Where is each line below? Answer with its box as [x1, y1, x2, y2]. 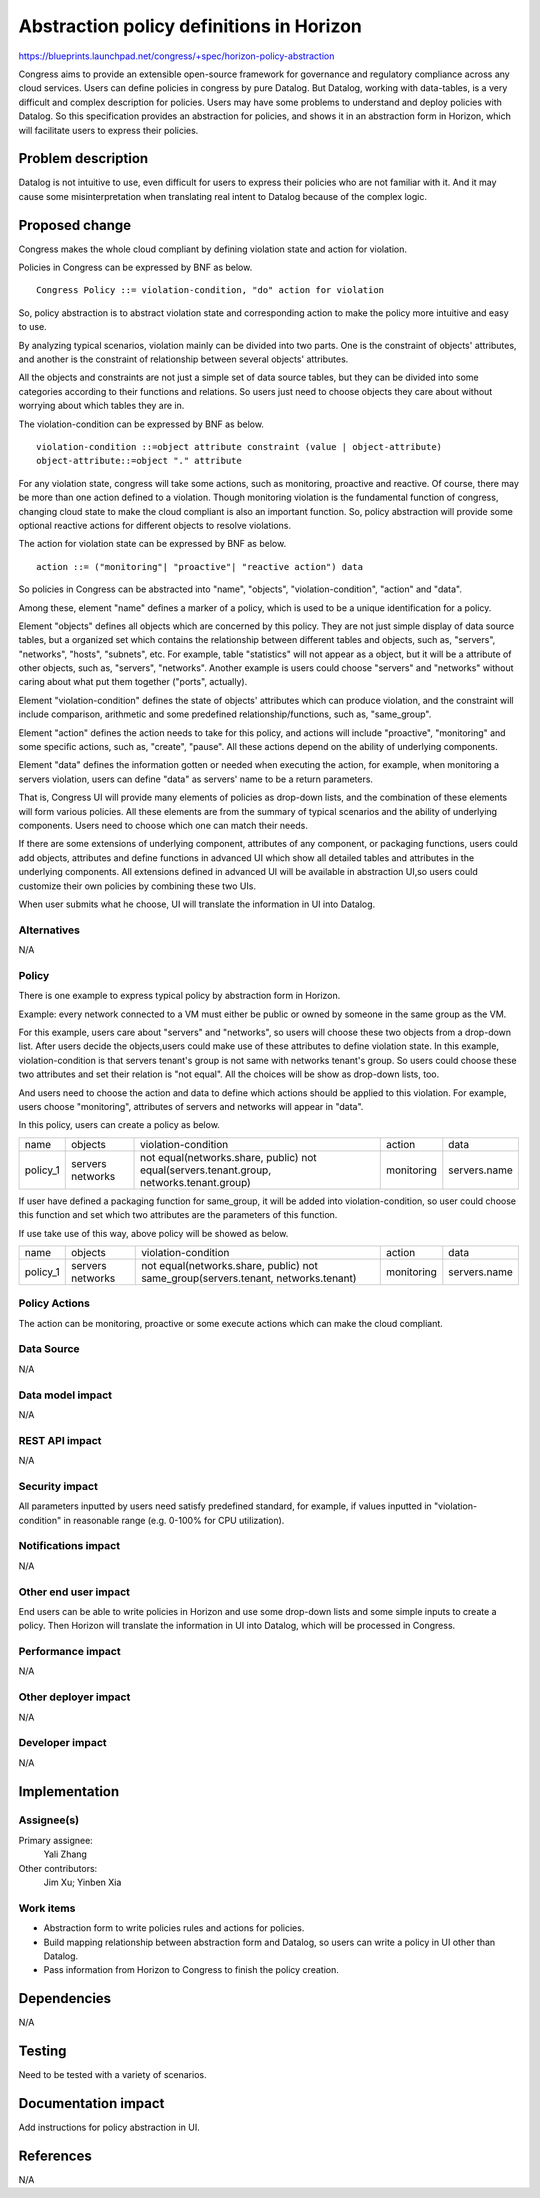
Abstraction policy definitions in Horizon [18, 15, 362, 37]
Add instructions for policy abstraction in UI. [18, 2121, 200, 2134]
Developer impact [18, 1736, 107, 1750]
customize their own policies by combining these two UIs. [18, 880, 257, 892]
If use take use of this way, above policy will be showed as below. [18, 1227, 289, 1239]
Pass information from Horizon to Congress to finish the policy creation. [43, 1964, 339, 1976]
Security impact [18, 1479, 99, 1493]
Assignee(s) [18, 1813, 80, 1827]
